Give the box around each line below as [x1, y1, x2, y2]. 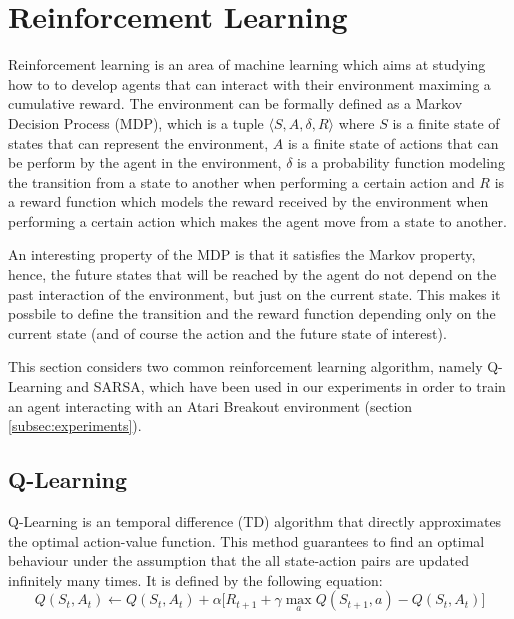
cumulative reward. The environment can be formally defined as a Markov [8, 93, 463, 114]
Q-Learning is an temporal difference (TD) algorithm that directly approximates [8, 511, 502, 532]
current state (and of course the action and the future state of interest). [8, 322, 447, 343]
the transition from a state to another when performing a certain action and [8, 171, 475, 192]
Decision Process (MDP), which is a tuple [8, 112, 264, 133]
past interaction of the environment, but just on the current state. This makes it [8, 283, 501, 304]
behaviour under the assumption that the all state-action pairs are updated [8, 550, 469, 571]
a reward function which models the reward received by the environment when [8, 191, 489, 212]
